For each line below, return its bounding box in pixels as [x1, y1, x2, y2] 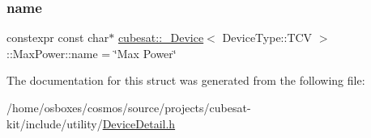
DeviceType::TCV [222, 29, 313, 46]
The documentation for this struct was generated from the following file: [6, 72, 365, 89]
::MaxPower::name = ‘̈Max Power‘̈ [6, 44, 177, 61]
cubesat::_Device [117, 29, 204, 46]
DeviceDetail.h [102, 115, 176, 132]
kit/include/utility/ [6, 115, 103, 132]
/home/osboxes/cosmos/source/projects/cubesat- [6, 99, 251, 115]
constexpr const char [6, 29, 109, 46]
